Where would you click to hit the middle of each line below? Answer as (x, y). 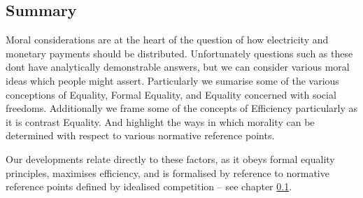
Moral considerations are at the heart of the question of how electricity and (167, 40)
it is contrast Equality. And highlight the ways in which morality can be (160, 121)
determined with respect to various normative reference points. (140, 135)
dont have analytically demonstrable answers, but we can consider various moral (178, 67)
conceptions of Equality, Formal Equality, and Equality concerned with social (171, 94)
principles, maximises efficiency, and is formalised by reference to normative (168, 172)
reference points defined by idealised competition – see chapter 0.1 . (149, 186)
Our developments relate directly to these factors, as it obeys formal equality (170, 158)
